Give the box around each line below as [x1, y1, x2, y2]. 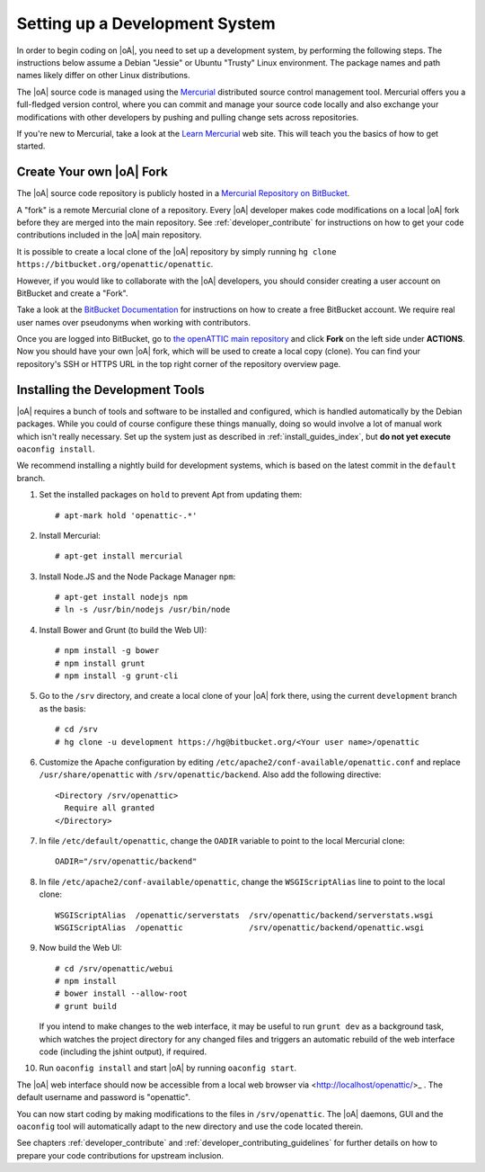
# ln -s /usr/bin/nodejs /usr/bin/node [55, 604, 231, 615]
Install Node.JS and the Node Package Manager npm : [39, 571, 236, 582]
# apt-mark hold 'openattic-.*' [55, 510, 198, 521]
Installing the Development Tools [16, 382, 206, 398]
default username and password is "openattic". [16, 1092, 190, 1103]
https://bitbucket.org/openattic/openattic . [16, 259, 214, 270]
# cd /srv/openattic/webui [55, 963, 174, 973]
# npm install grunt [55, 658, 145, 668]
